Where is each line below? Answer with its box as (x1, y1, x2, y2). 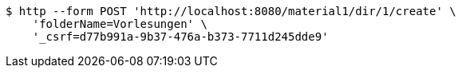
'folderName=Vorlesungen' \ (32, 18, 207, 30)
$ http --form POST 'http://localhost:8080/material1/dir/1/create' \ (6, 5, 456, 18)
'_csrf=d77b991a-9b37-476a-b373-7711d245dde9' (32, 30, 329, 43)
